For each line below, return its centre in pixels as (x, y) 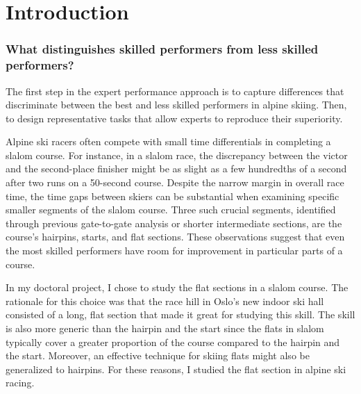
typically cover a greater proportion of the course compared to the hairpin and (173, 342)
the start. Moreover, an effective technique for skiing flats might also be (158, 355)
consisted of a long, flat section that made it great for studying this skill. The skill (180, 314)
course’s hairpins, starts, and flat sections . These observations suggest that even (175, 237)
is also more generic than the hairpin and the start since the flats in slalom (165, 328)
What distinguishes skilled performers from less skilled (162, 49)
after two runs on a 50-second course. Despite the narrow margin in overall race (175, 182)
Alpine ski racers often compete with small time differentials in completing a (168, 141)
